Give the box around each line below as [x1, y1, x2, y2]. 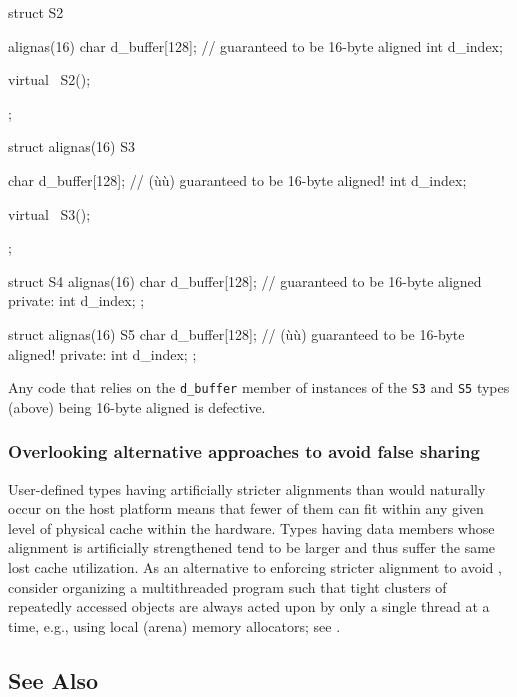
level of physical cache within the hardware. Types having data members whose [8, 517, 495, 538]
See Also [8, 664, 99, 695]
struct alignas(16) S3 [8, 136, 135, 157]
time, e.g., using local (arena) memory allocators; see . [8, 615, 341, 636]
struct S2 [8, 2, 64, 22]
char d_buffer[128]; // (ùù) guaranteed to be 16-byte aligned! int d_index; [8, 169, 467, 190]
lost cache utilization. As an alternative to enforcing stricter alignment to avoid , [8, 556, 502, 577]
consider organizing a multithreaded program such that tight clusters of [8, 576, 447, 597]
